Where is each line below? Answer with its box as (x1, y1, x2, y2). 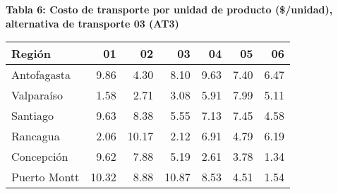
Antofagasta (11, 66, 71, 83)
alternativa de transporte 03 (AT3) (6, 16, 179, 30)
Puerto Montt (11, 169, 80, 186)
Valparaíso (11, 87, 64, 104)
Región (11, 45, 51, 62)
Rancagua (11, 128, 60, 145)
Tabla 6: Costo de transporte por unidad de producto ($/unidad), (6, 2, 333, 16)
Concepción (11, 148, 68, 165)
